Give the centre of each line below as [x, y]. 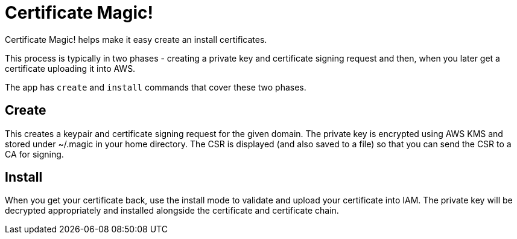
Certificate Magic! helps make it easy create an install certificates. [136, 39]
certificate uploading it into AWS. [70, 68]
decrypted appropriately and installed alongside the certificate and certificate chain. [172, 211]
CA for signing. [34, 154]
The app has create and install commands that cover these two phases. [156, 87]
